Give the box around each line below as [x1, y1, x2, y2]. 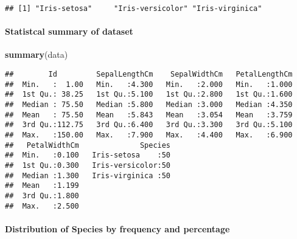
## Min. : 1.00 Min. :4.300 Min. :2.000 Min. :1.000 [5, 80, 293, 89]
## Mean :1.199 [5, 181, 79, 190]
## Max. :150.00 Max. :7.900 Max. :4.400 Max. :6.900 [5, 130, 293, 139]
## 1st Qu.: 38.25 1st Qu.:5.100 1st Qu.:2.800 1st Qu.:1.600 [5, 90, 293, 99]
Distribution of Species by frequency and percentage [5, 222, 230, 235]
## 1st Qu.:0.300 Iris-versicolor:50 [5, 161, 171, 170]
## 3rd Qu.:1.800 [5, 191, 79, 200]
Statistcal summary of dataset [5, 25, 133, 38]
